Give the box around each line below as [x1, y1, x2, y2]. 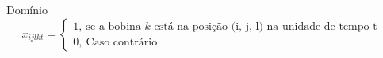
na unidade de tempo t [266, 21, 377, 33]
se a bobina [86, 21, 141, 33]
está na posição [154, 21, 228, 33]
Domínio [6, 2, 48, 17]
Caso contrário [86, 37, 158, 49]
